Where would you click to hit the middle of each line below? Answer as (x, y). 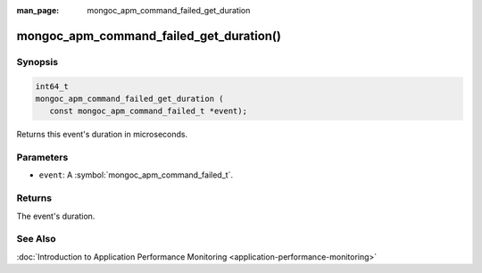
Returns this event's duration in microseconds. (102, 135)
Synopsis (37, 62)
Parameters (42, 158)
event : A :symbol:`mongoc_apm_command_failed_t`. (136, 175)
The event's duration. (56, 216)
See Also (36, 239)
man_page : (38, 10)
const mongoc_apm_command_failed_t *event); (148, 111)
